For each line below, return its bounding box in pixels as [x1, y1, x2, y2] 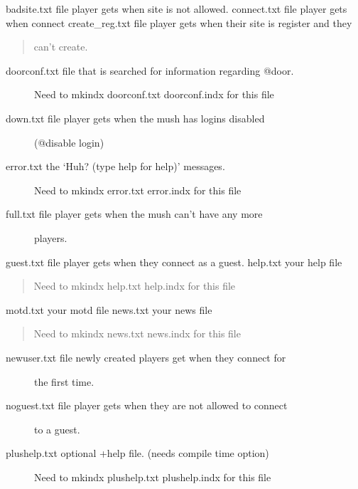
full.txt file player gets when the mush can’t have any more [6, 206, 263, 221]
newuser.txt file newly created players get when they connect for [6, 349, 286, 364]
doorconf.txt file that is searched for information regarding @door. [6, 63, 294, 78]
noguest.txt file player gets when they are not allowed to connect [6, 398, 288, 413]
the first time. [34, 374, 94, 389]
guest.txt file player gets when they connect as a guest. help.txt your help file [6, 254, 342, 269]
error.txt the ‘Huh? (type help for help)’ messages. [6, 159, 225, 174]
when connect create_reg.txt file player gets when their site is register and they [6, 15, 352, 30]
